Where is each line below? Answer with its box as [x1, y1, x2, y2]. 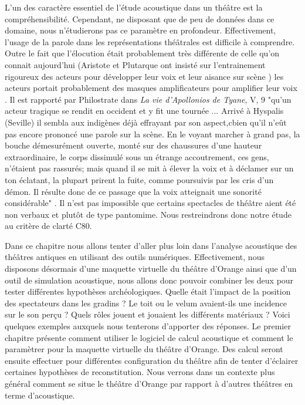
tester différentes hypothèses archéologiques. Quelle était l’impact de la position [5, 285, 291, 298]
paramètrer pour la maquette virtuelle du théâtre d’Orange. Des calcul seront [5, 343, 283, 355]
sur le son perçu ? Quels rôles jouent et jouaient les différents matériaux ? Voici [5, 308, 290, 320]
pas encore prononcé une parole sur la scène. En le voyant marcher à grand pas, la [5, 127, 300, 140]
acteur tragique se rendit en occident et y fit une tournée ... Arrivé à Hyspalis [5, 104, 284, 117]
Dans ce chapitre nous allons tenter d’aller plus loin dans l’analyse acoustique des [5, 239, 297, 251]
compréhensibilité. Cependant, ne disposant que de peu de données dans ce [5, 12, 274, 25]
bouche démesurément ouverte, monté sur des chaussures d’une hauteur [5, 139, 262, 151]
